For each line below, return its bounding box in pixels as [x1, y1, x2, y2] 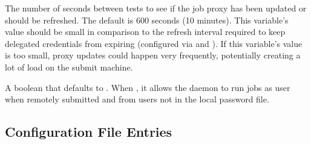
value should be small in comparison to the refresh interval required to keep [5, 25, 286, 38]
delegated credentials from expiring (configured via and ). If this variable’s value [5, 37, 303, 49]
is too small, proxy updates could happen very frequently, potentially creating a [5, 49, 301, 61]
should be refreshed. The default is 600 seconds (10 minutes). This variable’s [5, 13, 289, 26]
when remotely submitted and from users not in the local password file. [5, 93, 269, 105]
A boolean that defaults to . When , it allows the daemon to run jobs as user [5, 81, 290, 93]
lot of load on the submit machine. [5, 60, 133, 73]
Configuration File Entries [5, 122, 172, 141]
